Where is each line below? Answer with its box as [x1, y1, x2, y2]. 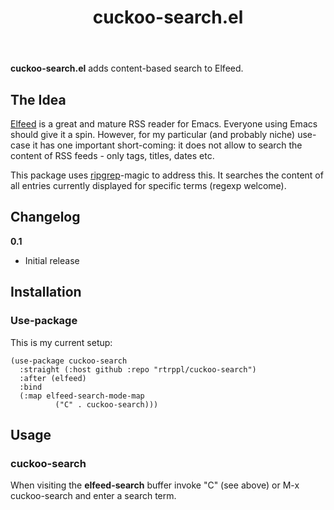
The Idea [10, 91, 67, 108]
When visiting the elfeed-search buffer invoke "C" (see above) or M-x [10, 479, 300, 491]
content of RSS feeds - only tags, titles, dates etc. [10, 150, 215, 161]
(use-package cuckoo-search [10, 356, 128, 366]
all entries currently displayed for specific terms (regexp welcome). [10, 180, 287, 191]
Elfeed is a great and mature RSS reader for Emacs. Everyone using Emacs [10, 118, 318, 130]
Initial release [24, 254, 80, 266]
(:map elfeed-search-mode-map [19, 391, 145, 401]
